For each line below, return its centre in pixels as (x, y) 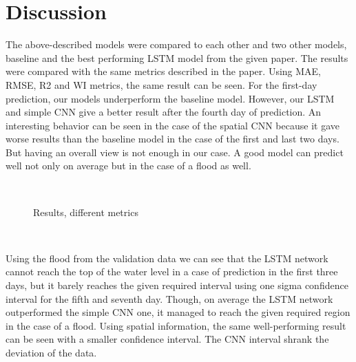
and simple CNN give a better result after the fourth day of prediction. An (164, 112)
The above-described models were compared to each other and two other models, (176, 44)
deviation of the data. (51, 352)
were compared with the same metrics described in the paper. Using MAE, (163, 71)
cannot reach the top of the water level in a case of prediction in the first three (172, 271)
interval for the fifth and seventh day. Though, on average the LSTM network (169, 298)
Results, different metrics (86, 212)
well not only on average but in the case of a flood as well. (128, 166)
